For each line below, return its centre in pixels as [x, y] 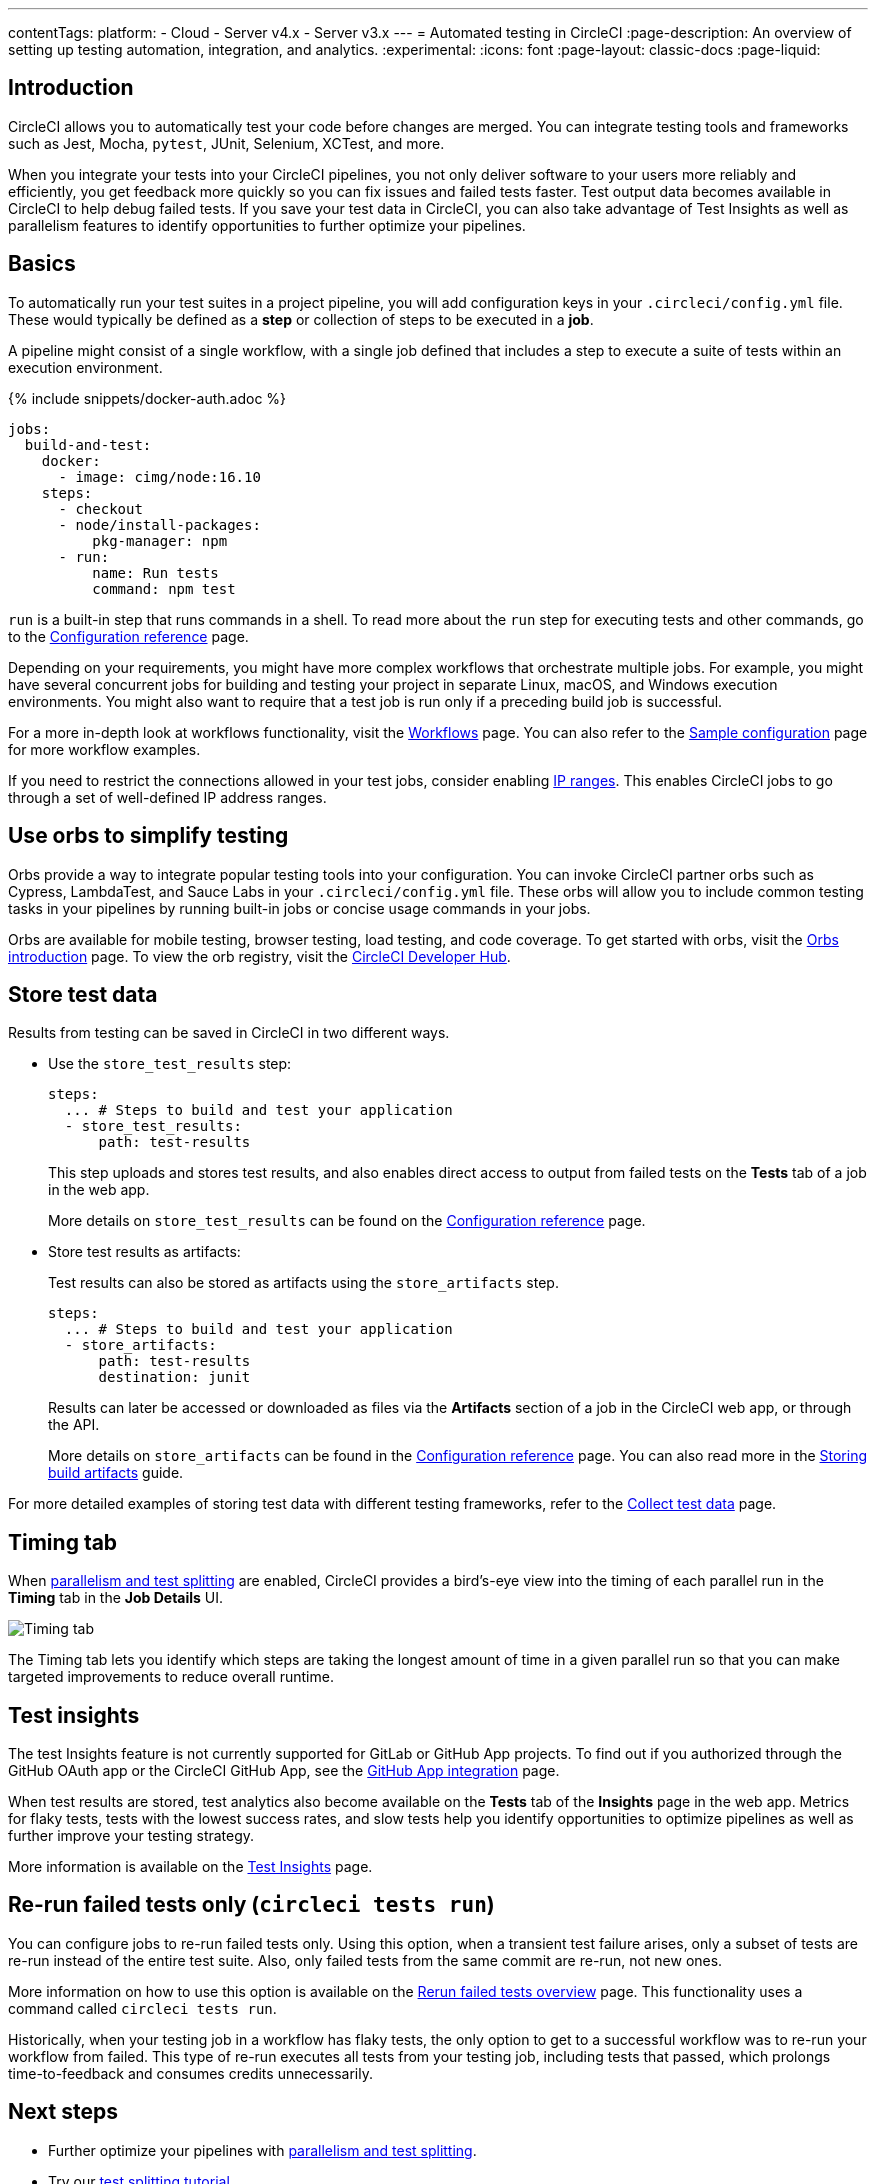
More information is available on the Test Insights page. [190, 1867]
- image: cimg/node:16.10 [159, 476]
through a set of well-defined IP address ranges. [167, 797]
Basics [42, 264]
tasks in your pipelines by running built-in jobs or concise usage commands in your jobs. [299, 908]
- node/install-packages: [159, 524]
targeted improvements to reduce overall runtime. [171, 1677]
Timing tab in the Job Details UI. [116, 1598]
